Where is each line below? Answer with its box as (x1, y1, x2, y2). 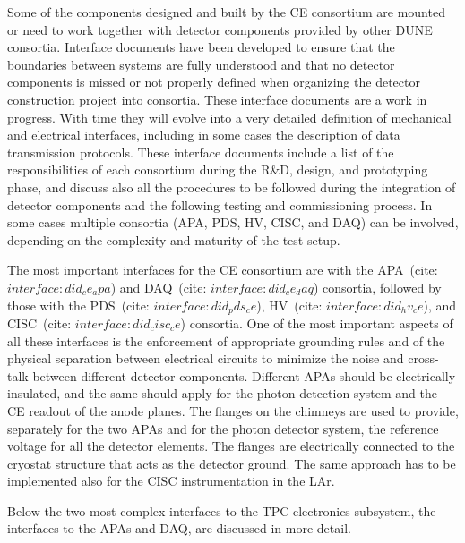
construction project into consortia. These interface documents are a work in (7, 89, 427, 108)
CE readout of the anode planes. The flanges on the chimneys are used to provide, (7, 401, 459, 420)
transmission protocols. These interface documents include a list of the (7, 142, 394, 161)
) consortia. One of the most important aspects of (180, 313, 453, 332)
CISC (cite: (7, 313, 72, 332)
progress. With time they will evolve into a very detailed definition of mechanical (7, 107, 452, 126)
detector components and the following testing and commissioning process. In (7, 195, 433, 214)
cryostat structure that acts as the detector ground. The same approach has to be (7, 454, 456, 472)
